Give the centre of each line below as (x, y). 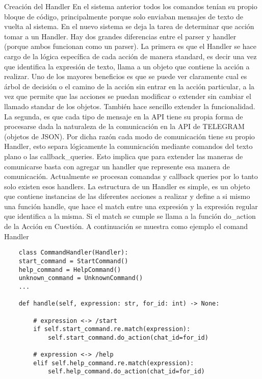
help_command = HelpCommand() (70, 270)
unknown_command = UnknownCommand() (81, 278)
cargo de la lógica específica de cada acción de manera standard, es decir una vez (130, 56)
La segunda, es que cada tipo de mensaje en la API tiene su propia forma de (124, 116)
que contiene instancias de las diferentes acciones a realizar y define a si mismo (127, 196)
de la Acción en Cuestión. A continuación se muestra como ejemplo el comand (126, 226)
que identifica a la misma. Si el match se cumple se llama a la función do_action (130, 216)
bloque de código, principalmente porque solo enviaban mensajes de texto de (124, 16)
